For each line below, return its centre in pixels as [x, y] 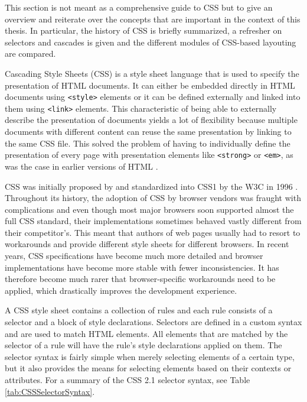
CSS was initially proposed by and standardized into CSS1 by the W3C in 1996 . [151, 186]
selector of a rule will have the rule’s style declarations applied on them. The [143, 345]
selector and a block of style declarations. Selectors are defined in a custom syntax [153, 322]
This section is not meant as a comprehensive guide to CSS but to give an [139, 7]
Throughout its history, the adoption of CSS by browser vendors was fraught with [153, 198]
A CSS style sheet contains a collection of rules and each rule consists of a [139, 310]
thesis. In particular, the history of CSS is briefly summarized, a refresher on [143, 30]
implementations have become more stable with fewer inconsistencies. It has [142, 267]
